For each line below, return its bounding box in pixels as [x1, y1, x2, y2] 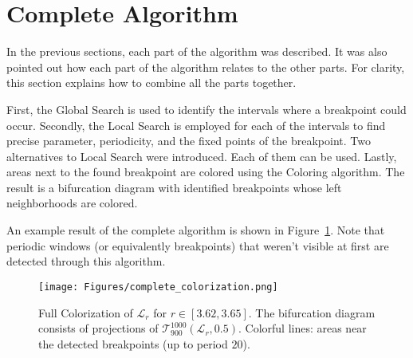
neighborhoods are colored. [6, 195, 138, 211]
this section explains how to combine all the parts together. [6, 74, 297, 91]
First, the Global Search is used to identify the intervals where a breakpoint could [6, 100, 407, 117]
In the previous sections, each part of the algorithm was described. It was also [6, 43, 387, 60]
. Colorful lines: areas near [238, 320, 367, 336]
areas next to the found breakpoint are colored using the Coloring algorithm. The [6, 163, 405, 180]
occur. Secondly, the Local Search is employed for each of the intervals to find [6, 116, 386, 133]
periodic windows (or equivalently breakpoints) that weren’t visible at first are [6, 237, 389, 254]
